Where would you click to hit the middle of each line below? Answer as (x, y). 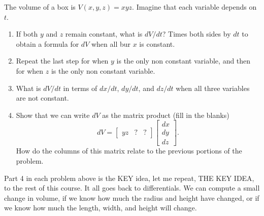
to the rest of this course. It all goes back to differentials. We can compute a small (132, 188)
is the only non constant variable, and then (184, 61)
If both (27, 34)
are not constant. (42, 98)
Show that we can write (53, 115)
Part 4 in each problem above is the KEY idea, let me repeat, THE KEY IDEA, (129, 178)
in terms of (80, 88)
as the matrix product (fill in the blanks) (166, 115)
